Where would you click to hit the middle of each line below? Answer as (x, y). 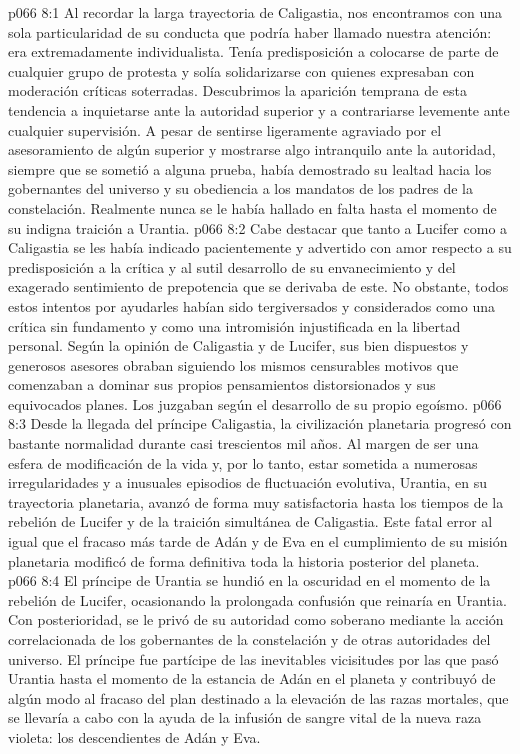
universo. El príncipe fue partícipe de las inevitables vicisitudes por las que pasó (253, 658)
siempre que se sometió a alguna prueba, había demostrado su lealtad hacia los (250, 168)
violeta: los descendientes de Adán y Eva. (134, 736)
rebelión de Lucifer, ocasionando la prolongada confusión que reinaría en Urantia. (257, 599)
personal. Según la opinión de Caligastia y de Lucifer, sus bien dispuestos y (238, 345)
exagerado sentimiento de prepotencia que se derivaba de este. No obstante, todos (258, 286)
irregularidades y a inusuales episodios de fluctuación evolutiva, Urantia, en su (247, 482)
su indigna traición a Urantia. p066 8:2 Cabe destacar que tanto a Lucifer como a (258, 227)
